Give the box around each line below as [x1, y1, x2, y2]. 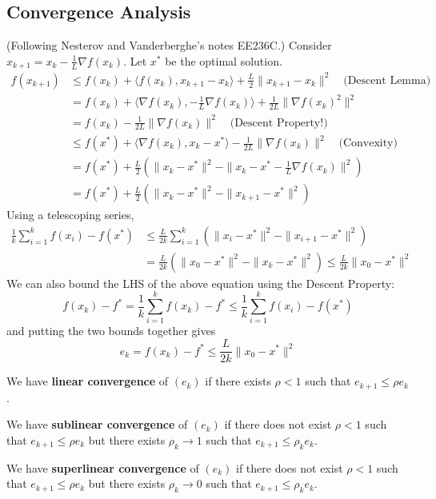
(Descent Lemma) [343, 74, 431, 86]
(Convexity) [338, 138, 398, 150]
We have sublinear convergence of [6, 416, 188, 433]
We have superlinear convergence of [6, 459, 199, 476]
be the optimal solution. [165, 52, 282, 69]
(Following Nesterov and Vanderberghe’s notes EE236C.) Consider [6, 37, 332, 54]
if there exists [205, 373, 271, 389]
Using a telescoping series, [6, 206, 134, 223]
